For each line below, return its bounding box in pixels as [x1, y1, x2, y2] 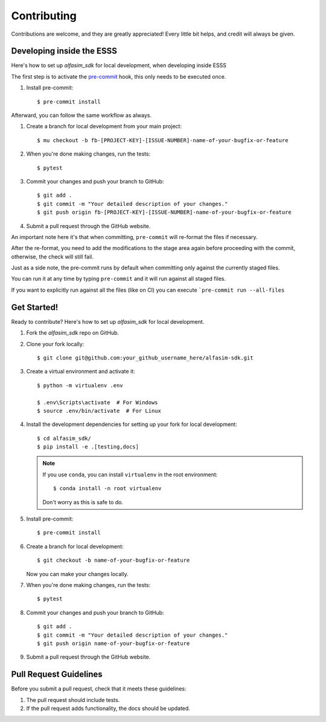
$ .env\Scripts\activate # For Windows [37, 399, 158, 405]
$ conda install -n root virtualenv [53, 485, 162, 492]
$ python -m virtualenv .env [37, 382, 123, 389]
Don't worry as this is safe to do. [42, 498, 124, 505]
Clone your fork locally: [26, 340, 85, 347]
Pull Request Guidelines [11, 669, 103, 680]
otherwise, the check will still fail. [11, 253, 94, 260]
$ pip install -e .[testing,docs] [37, 444, 139, 450]
